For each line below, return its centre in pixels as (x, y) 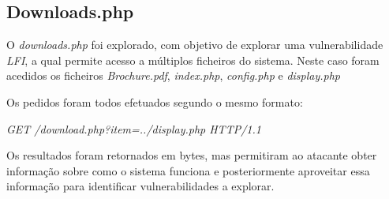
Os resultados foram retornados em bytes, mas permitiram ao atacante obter (192, 155)
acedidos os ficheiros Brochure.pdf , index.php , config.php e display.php (174, 75)
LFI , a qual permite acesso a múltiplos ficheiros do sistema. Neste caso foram (193, 60)
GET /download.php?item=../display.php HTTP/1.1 (134, 128)
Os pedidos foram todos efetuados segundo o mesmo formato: (155, 101)
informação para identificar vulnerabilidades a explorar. (140, 186)
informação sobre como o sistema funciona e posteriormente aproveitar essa (188, 170)
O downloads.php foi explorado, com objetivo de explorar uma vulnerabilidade (195, 45)
